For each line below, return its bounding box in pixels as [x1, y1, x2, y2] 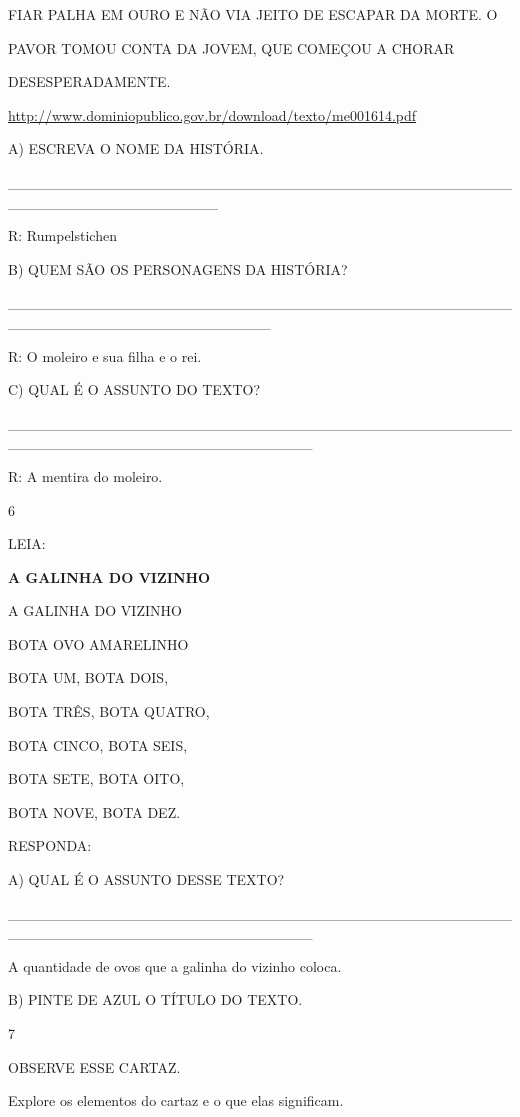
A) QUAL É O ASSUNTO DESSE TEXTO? [8, 869, 285, 890]
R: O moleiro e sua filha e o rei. [8, 345, 202, 366]
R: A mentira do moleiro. [8, 465, 163, 486]
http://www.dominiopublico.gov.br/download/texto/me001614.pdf [8, 104, 417, 125]
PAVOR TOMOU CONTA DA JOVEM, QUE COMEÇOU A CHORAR [8, 37, 455, 58]
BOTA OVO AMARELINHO [8, 633, 189, 654]
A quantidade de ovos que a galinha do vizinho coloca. [8, 955, 342, 976]
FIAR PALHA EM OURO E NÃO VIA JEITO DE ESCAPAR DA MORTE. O [8, 4, 498, 24]
